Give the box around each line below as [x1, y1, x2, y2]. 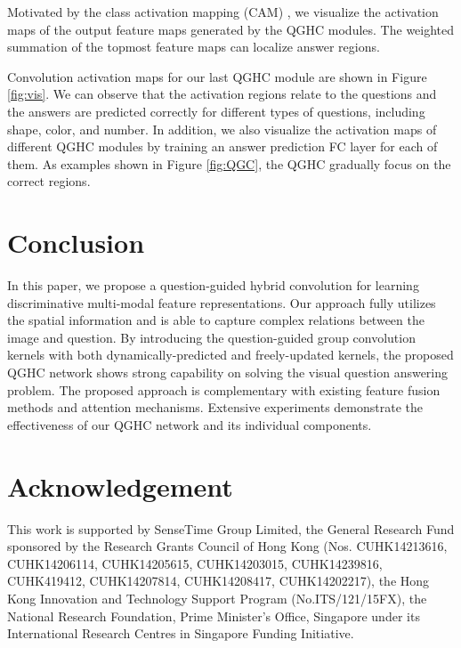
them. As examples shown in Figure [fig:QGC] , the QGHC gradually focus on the [7, 154, 451, 173]
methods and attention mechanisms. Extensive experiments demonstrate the [7, 398, 423, 417]
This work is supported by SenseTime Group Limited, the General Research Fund [7, 519, 455, 538]
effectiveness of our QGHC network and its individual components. [7, 415, 372, 433]
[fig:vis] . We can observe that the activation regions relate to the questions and [7, 85, 437, 103]
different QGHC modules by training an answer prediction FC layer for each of [7, 137, 438, 156]
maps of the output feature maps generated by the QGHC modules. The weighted [7, 20, 455, 38]
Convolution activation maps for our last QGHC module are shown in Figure [7, 67, 427, 85]
